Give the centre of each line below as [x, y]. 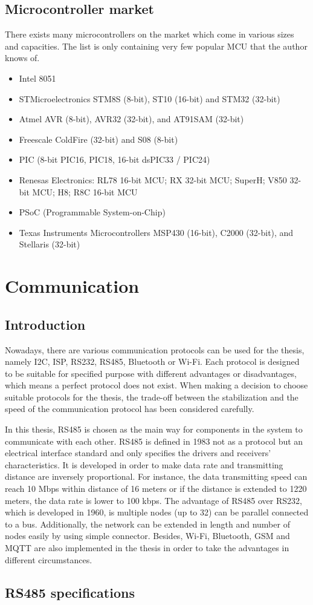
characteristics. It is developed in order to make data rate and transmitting [144, 464]
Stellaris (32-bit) [50, 244]
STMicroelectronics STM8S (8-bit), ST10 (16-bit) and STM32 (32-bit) [150, 98]
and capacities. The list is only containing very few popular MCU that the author [156, 46]
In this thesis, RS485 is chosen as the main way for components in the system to [154, 429]
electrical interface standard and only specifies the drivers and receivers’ [138, 453]
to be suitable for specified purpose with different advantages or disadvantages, [151, 373]
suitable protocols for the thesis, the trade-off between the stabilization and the [152, 397]
